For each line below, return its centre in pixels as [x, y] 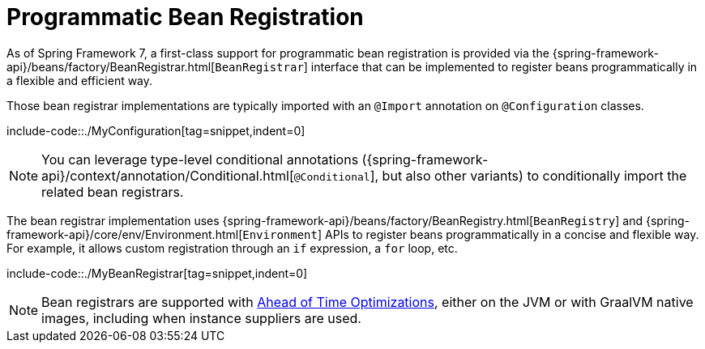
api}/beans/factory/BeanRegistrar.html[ [111, 66]
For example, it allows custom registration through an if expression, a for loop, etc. [232, 248]
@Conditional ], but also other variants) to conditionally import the [490, 175]
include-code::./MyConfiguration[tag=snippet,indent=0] [156, 130]
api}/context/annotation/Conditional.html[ [168, 175]
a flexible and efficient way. [80, 80]
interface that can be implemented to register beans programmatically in [504, 66]
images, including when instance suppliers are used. [201, 318]
